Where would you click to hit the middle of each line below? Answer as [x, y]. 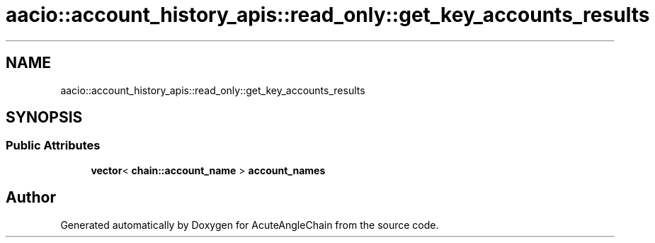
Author [31, 198]
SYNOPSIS [44, 118]
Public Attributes [53, 146]
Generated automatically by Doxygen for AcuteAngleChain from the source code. [250, 225]
